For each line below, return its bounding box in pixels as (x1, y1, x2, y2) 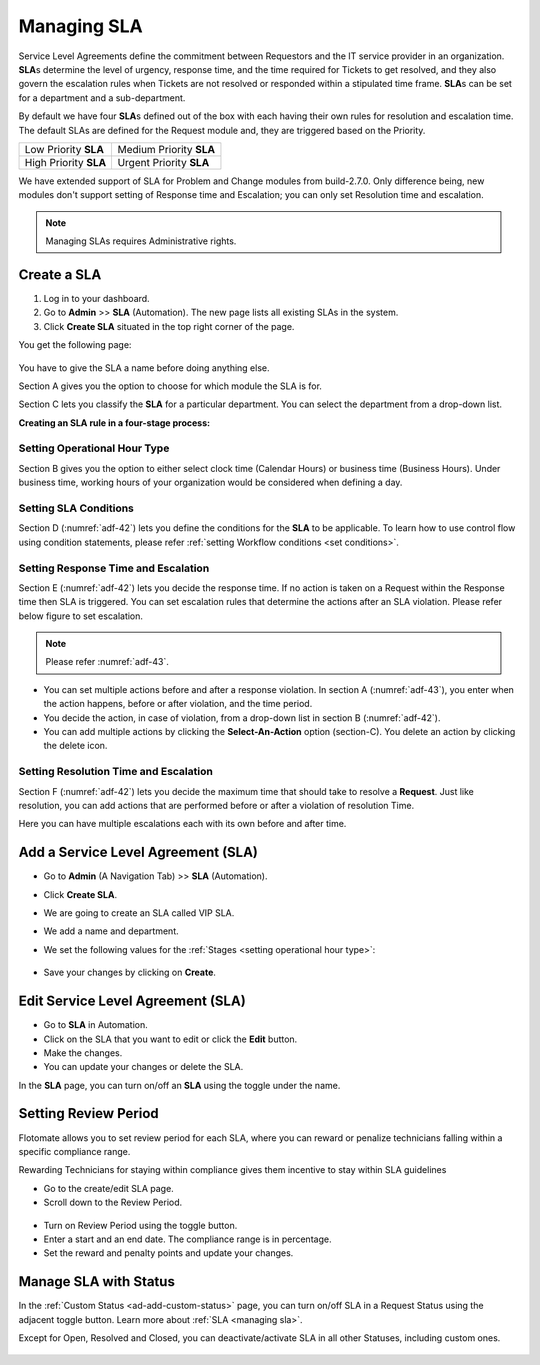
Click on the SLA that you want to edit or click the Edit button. (43, 1033, 298, 1045)
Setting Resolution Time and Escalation (18, 765, 214, 779)
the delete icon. (43, 740, 108, 752)
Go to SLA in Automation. (43, 1019, 149, 1031)
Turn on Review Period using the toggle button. (43, 1219, 238, 1231)
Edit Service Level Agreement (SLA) (18, 993, 247, 1010)
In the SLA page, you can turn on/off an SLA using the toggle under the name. (18, 1079, 341, 1091)
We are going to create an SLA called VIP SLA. (43, 907, 235, 919)
